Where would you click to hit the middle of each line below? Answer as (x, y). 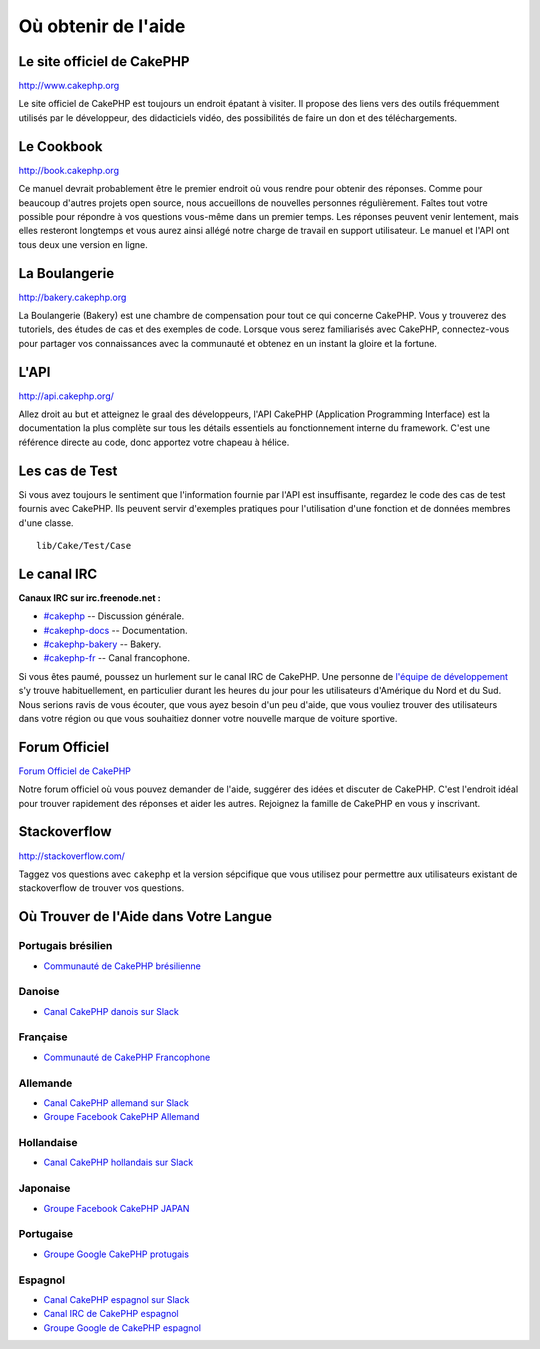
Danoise (39, 992)
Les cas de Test (68, 470)
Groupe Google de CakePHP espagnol (122, 1327)
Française (43, 1037)
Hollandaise (48, 1143)
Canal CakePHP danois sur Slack (111, 1011)
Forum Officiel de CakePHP (75, 771)
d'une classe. (46, 522)
